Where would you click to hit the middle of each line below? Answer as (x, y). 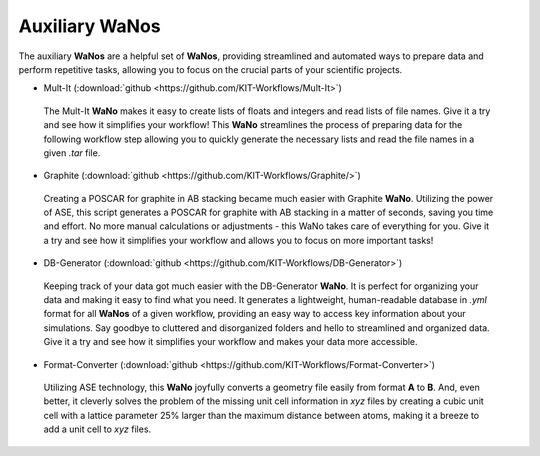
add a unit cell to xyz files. (97, 429)
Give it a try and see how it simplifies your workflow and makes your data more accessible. (231, 342)
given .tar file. (72, 152)
